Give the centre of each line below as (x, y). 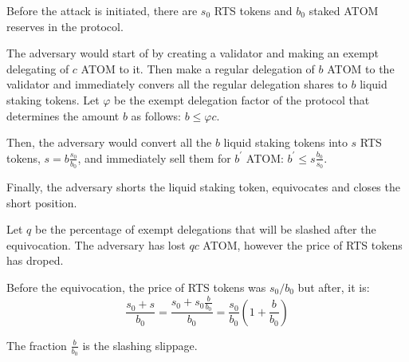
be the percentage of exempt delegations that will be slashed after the (205, 229)
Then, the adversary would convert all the (109, 142)
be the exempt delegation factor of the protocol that (242, 99)
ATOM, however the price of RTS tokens (303, 244)
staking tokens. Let (53, 99)
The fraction (37, 345)
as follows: (156, 115)
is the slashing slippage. (140, 345)
